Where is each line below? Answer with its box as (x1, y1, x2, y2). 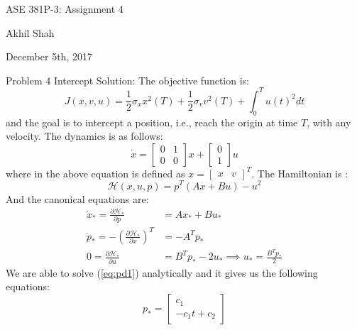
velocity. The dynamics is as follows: (6, 128, 163, 143)
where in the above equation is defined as (6, 165, 185, 180)
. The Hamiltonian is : (251, 165, 348, 180)
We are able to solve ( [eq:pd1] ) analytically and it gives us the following (6, 265, 318, 280)
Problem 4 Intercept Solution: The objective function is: (6, 72, 249, 87)
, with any (307, 114, 351, 129)
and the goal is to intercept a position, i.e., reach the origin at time (6, 114, 298, 129)
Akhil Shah (6, 25, 55, 40)
